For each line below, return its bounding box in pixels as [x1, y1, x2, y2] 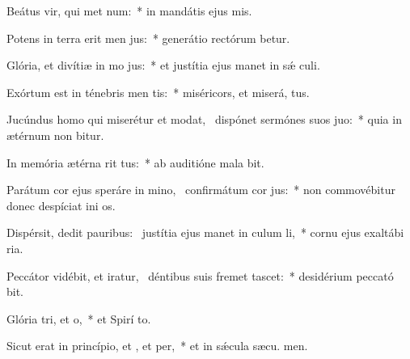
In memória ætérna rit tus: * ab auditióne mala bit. [6, 154, 264, 171]
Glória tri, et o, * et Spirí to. [6, 310, 151, 327]
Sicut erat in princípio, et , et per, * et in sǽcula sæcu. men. [6, 337, 308, 354]
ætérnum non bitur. [6, 126, 104, 143]
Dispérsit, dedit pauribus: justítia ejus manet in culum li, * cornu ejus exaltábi [6, 224, 404, 241]
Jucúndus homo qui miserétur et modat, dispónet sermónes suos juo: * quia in [6, 111, 402, 128]
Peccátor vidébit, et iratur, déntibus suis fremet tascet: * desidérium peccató [6, 267, 394, 284]
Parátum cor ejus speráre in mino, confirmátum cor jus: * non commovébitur [6, 181, 395, 198]
